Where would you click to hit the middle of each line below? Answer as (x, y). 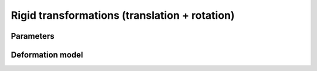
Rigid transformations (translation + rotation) (123, 15)
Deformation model (47, 55)
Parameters (33, 36)
